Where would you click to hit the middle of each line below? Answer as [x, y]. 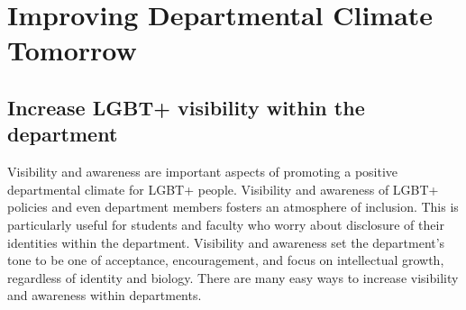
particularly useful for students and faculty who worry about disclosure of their [226, 224]
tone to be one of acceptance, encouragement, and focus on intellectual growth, [226, 260]
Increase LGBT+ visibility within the [186, 107]
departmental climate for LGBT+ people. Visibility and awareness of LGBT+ [223, 189]
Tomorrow [72, 50]
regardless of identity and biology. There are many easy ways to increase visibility [233, 277]
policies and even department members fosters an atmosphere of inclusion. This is [233, 207]
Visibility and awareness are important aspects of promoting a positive [203, 172]
